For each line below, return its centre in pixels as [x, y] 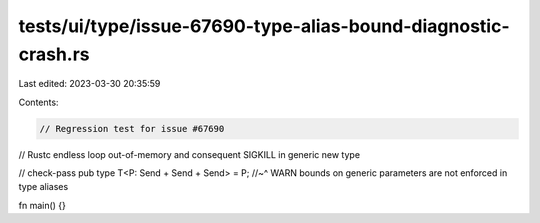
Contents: [38, 102]
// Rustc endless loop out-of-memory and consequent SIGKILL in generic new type [189, 154]
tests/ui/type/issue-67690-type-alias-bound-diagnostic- [264, 26]
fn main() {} [42, 205]
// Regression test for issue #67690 [132, 128]
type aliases [43, 187]
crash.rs [54, 54]
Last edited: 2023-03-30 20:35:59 [89, 84]
